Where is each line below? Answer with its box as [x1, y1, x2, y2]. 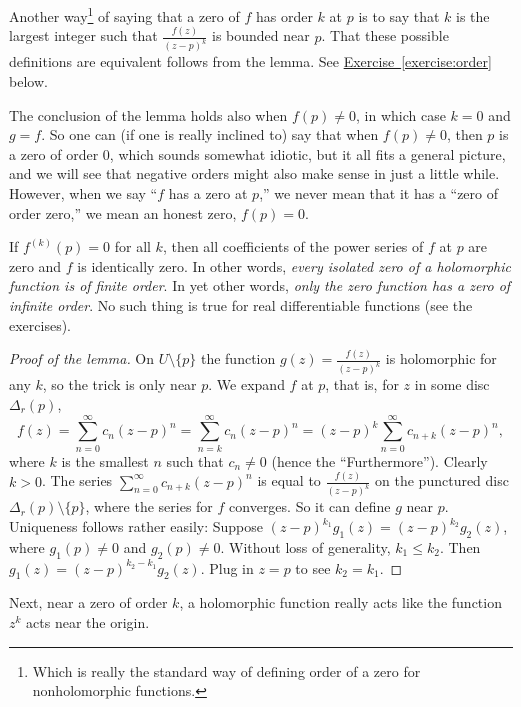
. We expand [208, 374, 285, 395]
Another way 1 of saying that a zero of [9, 3, 240, 26]
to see [295, 557, 331, 578]
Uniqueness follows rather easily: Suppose [9, 516, 264, 537]
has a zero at [168, 183, 248, 203]
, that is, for [325, 374, 399, 395]
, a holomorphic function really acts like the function [179, 592, 502, 613]
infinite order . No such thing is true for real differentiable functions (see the [9, 294, 473, 315]
